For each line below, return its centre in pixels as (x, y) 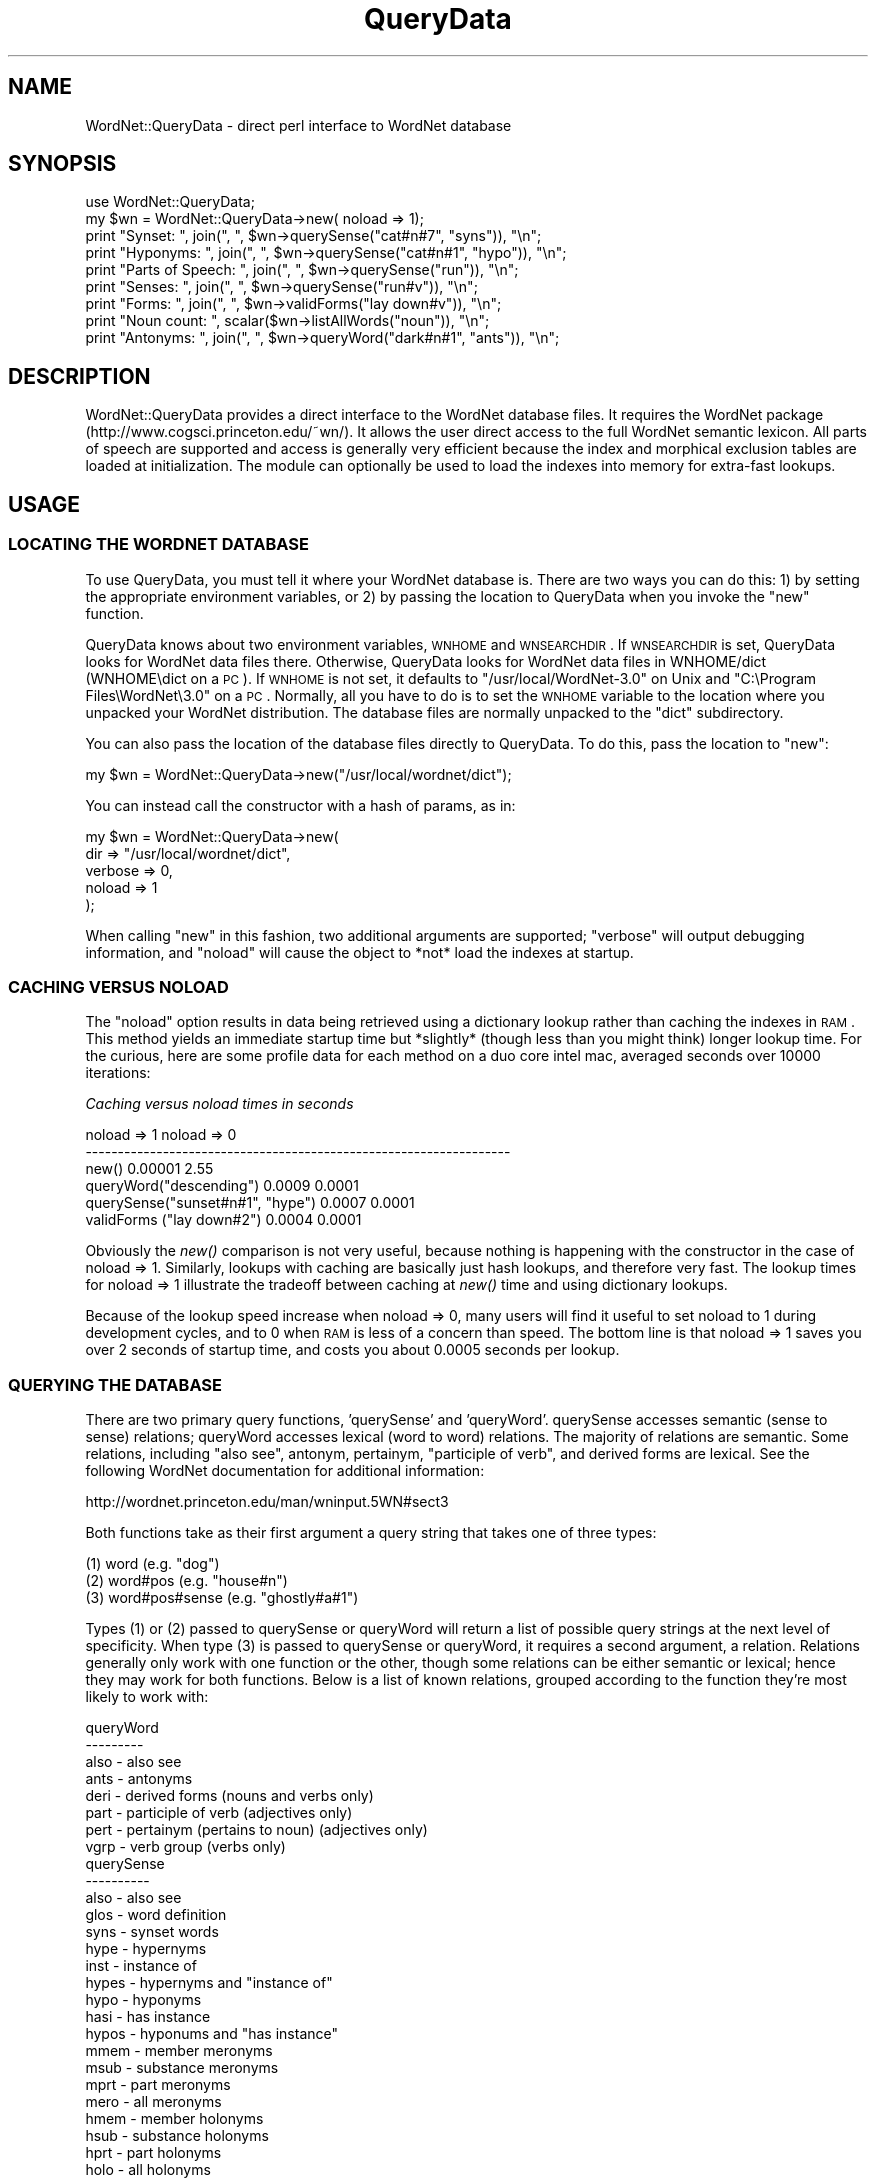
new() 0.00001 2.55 (149, 1169)
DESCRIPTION (79, 376)
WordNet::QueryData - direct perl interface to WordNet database (298, 125)
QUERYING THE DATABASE (115, 1384)
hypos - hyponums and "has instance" (211, 2033)
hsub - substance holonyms (177, 2135)
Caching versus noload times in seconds (219, 1104)
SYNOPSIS (62, 164)
